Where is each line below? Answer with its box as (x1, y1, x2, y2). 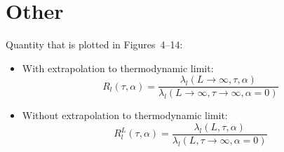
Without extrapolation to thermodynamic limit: (22, 108, 228, 123)
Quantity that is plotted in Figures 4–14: (6, 37, 183, 52)
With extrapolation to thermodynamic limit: (22, 60, 214, 75)
